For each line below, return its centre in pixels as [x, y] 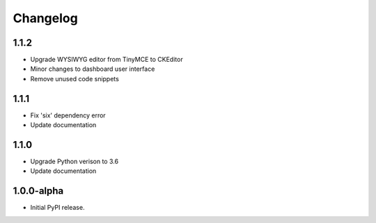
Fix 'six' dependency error [68, 115]
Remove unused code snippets [75, 79]
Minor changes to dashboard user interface [93, 69]
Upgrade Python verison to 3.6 [74, 162]
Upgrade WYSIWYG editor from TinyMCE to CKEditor [107, 60]
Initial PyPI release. [57, 208]
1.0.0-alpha [38, 191]
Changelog [45, 18]
